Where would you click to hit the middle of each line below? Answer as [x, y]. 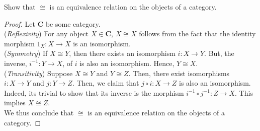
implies [15, 103]
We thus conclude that [39, 112]
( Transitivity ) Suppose [38, 73]
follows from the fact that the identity [197, 34]
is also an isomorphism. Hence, [127, 63]
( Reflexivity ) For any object [47, 34]
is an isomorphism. [102, 43]
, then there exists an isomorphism [122, 53]
